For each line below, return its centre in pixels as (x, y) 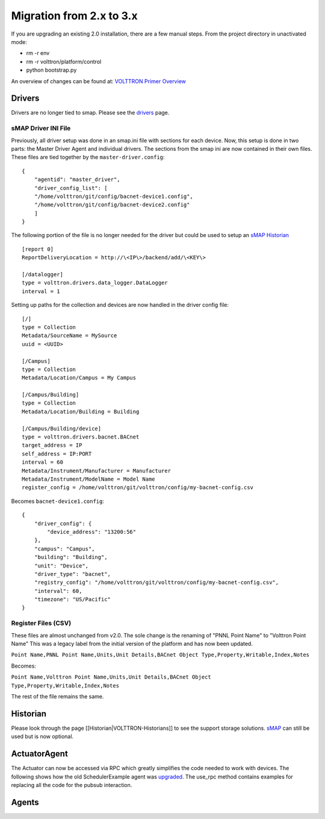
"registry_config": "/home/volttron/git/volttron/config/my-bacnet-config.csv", (156, 583)
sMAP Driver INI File (41, 128)
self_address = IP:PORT (57, 454)
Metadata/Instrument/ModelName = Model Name (89, 479)
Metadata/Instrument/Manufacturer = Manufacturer (97, 471)
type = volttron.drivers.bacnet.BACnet (81, 437)
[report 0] (38, 249)
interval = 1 (41, 291)
